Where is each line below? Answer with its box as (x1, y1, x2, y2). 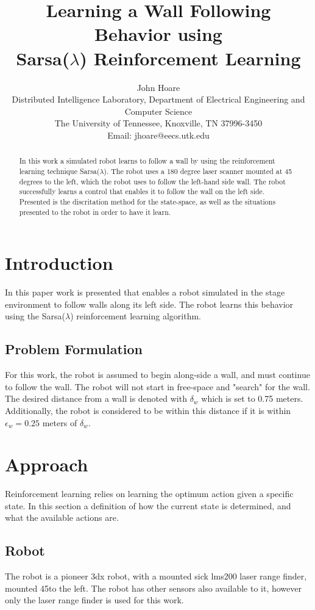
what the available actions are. (5, 511, 119, 524)
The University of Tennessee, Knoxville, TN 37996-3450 (54, 117, 263, 129)
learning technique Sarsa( (19, 165, 100, 176)
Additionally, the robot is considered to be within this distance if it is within (5, 404, 291, 416)
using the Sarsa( (5, 310, 65, 322)
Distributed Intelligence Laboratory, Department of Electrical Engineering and (12, 93, 305, 106)
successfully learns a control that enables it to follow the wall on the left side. (19, 186, 265, 197)
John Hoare (136, 81, 180, 93)
